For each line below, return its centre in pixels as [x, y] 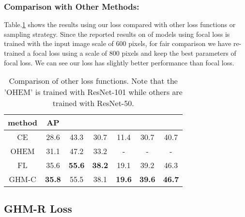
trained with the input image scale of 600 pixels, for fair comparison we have [118, 43]
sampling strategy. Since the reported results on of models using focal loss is [117, 34]
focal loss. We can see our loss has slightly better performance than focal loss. [119, 62]
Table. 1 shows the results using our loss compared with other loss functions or [120, 24]
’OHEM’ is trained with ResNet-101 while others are [93, 92]
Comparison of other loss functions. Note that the [93, 81]
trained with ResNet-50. [93, 103]
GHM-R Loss [38, 208]
